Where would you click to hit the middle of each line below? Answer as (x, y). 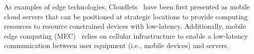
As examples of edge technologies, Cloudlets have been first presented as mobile (127, 6)
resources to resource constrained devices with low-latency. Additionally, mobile (125, 26)
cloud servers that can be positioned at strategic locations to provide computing (126, 16)
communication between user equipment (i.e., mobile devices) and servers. (117, 45)
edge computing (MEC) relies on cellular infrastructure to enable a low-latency (126, 35)
